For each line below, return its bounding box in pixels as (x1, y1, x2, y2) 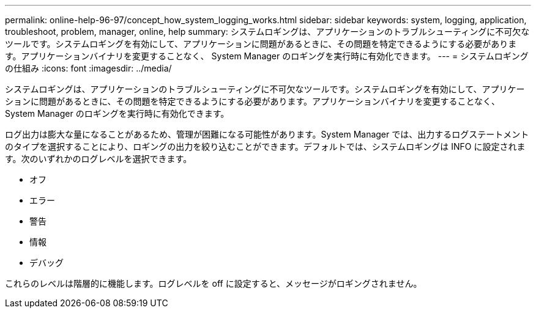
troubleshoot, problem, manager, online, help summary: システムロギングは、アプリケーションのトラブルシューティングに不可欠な (5, 26, 530, 37)
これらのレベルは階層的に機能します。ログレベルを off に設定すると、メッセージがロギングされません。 (5, 278, 422, 289)
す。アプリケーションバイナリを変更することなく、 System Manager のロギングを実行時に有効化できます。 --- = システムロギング (5, 51, 529, 61)
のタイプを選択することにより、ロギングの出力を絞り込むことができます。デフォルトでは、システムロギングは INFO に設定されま (5, 141, 526, 152)
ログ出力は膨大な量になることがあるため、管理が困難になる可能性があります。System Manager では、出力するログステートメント (5, 129, 529, 139)
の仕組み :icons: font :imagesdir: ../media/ (5, 63, 172, 73)
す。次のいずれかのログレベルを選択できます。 (5, 153, 192, 164)
